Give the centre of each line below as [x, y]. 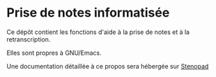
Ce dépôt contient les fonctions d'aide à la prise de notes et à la [98, 32]
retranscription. [29, 39]
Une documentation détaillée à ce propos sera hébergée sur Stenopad [108, 66]
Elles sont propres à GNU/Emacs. [54, 53]
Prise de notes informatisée [88, 13]
